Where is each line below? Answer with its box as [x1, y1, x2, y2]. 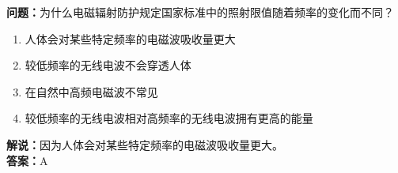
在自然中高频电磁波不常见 [25, 83, 158, 100]
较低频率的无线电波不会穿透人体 [25, 57, 191, 73]
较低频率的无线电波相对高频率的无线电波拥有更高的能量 [25, 110, 313, 126]
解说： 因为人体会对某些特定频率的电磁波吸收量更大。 [6, 136, 283, 152]
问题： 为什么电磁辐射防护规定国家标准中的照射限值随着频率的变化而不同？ [6, 4, 394, 20]
